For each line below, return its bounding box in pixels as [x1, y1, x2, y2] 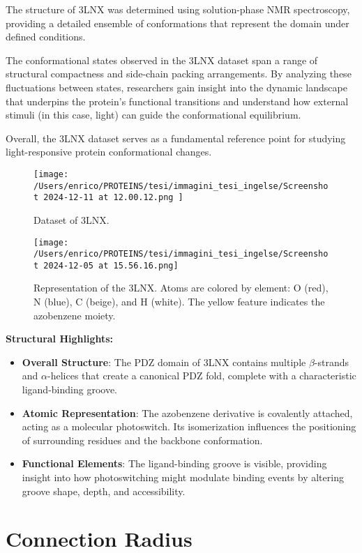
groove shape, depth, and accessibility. [22, 483, 186, 498]
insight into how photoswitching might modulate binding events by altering [22, 470, 344, 484]
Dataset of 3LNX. [33, 212, 110, 227]
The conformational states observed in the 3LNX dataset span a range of [6, 52, 318, 67]
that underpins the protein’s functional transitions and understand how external [6, 93, 349, 108]
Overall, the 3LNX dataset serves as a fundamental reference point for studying [6, 130, 346, 145]
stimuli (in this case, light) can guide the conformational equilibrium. [6, 107, 301, 122]
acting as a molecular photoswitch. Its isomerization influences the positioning [22, 419, 356, 434]
